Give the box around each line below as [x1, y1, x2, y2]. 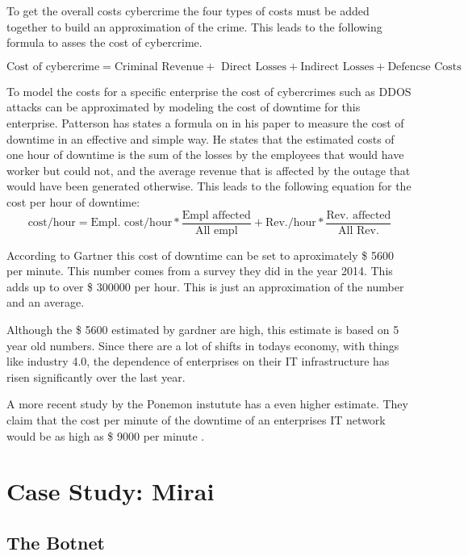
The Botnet [6, 529, 105, 554]
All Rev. [338, 224, 379, 236]
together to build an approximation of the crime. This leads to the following [6, 18, 382, 35]
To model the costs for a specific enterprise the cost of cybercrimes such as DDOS [6, 82, 412, 99]
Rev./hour [265, 217, 316, 228]
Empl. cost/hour [90, 217, 173, 228]
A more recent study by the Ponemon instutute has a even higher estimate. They [6, 395, 408, 412]
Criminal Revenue [114, 61, 204, 73]
